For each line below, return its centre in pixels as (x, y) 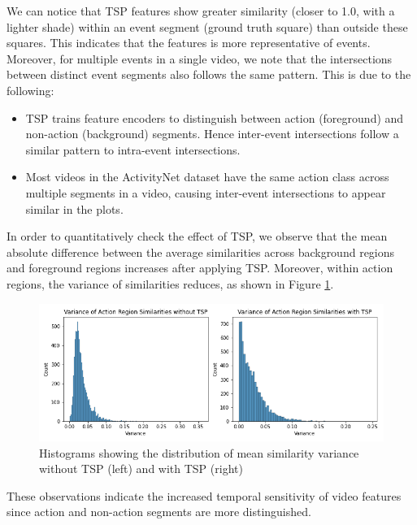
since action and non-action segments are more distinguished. (159, 512)
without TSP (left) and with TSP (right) (141, 469)
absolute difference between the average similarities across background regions (201, 252)
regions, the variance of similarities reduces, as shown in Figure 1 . (170, 283)
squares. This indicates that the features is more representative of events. (189, 43)
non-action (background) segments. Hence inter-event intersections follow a (212, 134)
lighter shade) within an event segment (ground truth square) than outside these (207, 26)
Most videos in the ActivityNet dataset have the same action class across (207, 177)
